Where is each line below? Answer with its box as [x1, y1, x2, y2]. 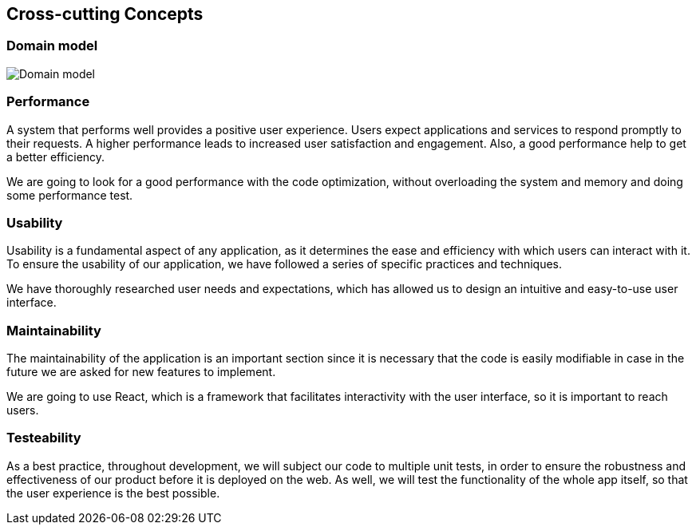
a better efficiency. [6, 149, 105, 164]
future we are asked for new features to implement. [6, 365, 276, 379]
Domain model [6, 38, 98, 54]
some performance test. [6, 188, 133, 202]
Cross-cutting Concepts [6, 4, 204, 24]
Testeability [6, 430, 81, 446]
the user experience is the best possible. [6, 485, 220, 500]
